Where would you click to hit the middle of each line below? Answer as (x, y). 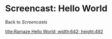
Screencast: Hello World (56, 9)
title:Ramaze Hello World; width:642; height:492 (54, 31)
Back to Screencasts (26, 22)
